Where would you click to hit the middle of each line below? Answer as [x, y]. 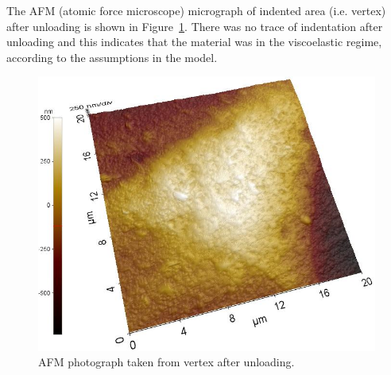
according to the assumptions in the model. [112, 57]
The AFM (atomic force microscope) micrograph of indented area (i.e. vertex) [196, 10]
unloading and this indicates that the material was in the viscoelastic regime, [194, 42]
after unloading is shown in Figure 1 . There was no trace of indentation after [195, 26]
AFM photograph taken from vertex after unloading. [166, 362]
